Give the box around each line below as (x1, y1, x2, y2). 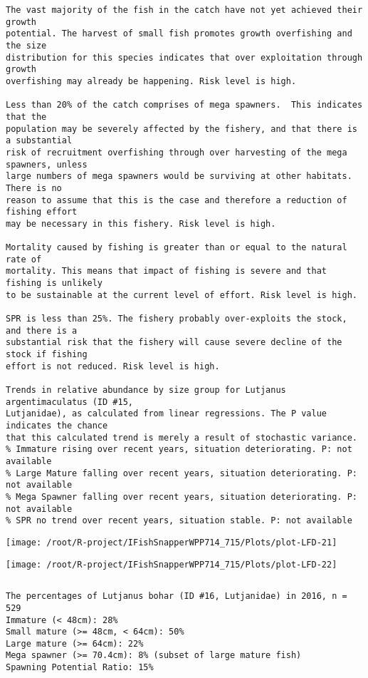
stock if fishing (6, 349, 88, 360)
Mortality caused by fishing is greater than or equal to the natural (6, 242, 347, 253)
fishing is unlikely (6, 278, 103, 289)
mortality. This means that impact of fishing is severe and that (6, 266, 327, 277)
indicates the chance (6, 420, 108, 431)
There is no (6, 183, 62, 193)
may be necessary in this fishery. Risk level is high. (6, 218, 276, 229)
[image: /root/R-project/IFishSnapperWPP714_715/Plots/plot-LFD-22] (6, 559, 337, 570)
